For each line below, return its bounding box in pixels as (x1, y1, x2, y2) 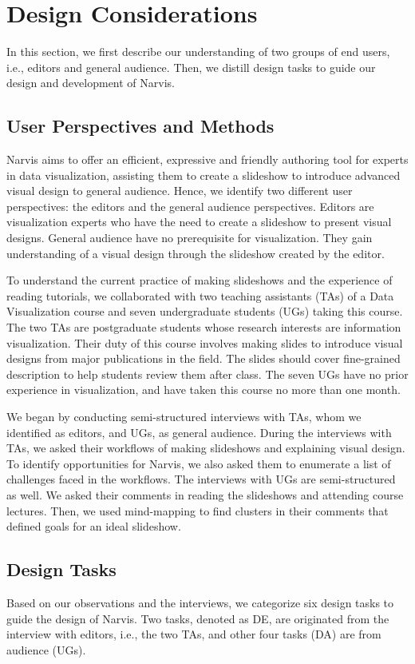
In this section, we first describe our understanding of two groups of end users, (6, 43, 390, 60)
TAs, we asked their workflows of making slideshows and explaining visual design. (6, 439, 405, 456)
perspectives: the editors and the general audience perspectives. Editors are (6, 197, 374, 214)
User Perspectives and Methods (6, 113, 275, 138)
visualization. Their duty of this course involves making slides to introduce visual (6, 334, 403, 351)
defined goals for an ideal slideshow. (6, 518, 181, 535)
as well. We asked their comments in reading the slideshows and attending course (6, 486, 404, 503)
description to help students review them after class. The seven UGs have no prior (6, 365, 409, 382)
